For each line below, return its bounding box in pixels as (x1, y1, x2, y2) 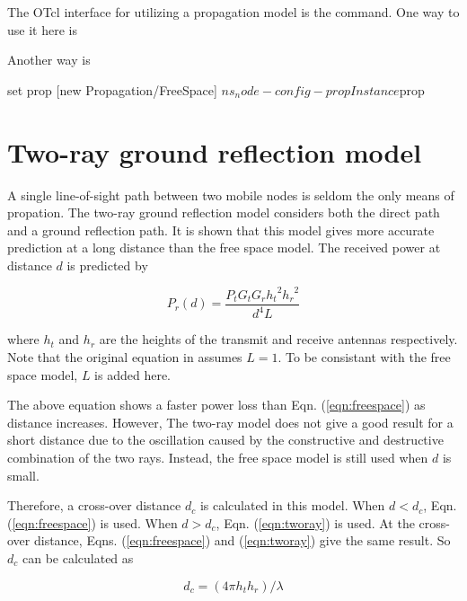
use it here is (7, 20, 77, 39)
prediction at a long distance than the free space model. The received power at (7, 238, 441, 257)
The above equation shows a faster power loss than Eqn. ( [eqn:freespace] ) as (7, 395, 426, 414)
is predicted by (66, 255, 148, 274)
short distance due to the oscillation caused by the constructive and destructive (7, 430, 444, 449)
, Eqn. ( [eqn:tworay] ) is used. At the (216, 513, 415, 532)
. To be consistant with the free (278, 347, 451, 366)
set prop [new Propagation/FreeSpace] (7, 80, 217, 99)
